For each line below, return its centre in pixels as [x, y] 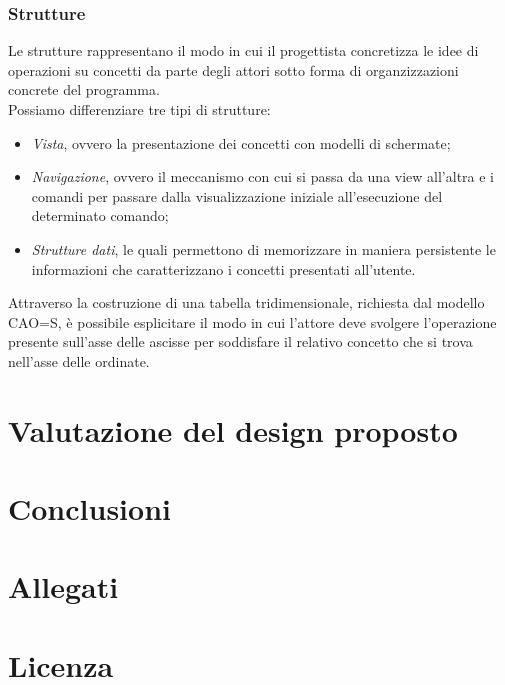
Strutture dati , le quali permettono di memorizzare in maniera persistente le [263, 248]
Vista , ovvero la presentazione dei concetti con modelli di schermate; [241, 142]
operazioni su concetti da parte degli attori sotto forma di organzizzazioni [233, 69]
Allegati [63, 586]
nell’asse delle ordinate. [79, 360]
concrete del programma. [84, 89]
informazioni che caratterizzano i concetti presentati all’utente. [223, 268]
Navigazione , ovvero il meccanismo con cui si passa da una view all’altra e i [263, 176]
